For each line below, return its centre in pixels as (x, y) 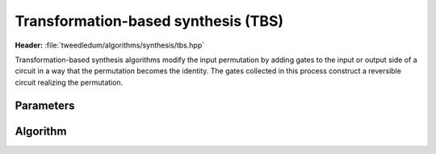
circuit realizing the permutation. (69, 82)
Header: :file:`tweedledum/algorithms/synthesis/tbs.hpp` (110, 45)
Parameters (45, 105)
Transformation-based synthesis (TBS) (149, 21)
